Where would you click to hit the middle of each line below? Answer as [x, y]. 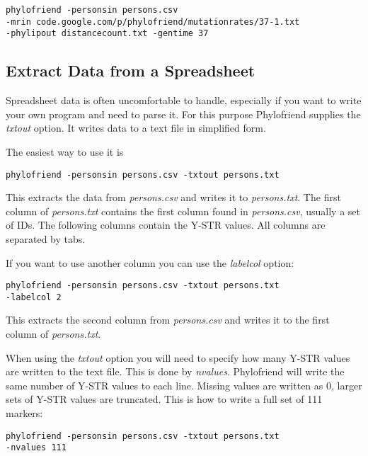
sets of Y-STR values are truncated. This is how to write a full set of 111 [164, 399]
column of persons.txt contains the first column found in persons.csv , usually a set [183, 211]
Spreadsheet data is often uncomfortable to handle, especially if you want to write [184, 100]
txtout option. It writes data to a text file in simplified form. [136, 128]
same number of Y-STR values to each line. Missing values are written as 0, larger [184, 385]
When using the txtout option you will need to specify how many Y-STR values [178, 357]
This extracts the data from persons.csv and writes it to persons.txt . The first [173, 197]
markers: [24, 413]
